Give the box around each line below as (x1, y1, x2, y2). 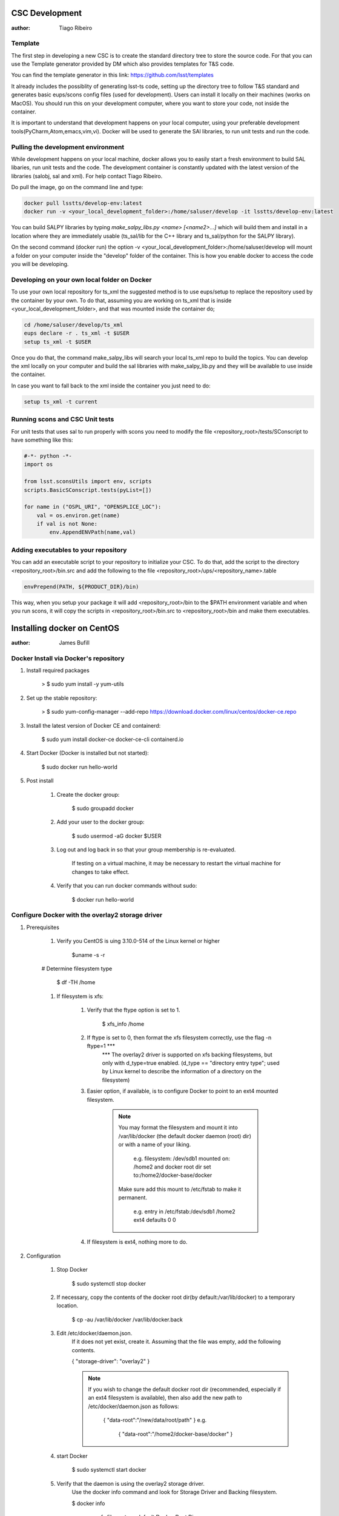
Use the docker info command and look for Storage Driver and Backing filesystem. (71, 1489, 278, 1496)
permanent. (118, 1194, 148, 1201)
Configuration (26, 1252, 61, 1259)
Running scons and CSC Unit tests (11, 415, 114, 424)
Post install (26, 777, 54, 785)
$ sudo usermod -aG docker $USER (71, 832, 162, 839)
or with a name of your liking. (118, 1141, 191, 1149)
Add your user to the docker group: (56, 819, 145, 826)
